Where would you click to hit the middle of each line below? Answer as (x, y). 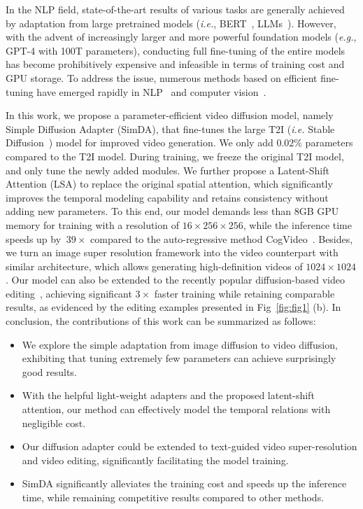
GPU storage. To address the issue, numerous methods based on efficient (162, 77)
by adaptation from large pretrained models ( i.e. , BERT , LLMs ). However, (171, 23)
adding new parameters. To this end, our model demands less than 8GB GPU (172, 211)
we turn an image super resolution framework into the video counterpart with (172, 252)
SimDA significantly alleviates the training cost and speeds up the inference (184, 483)
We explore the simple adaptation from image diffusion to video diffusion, (180, 344)
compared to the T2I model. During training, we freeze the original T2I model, (175, 156)
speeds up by (34, 238)
